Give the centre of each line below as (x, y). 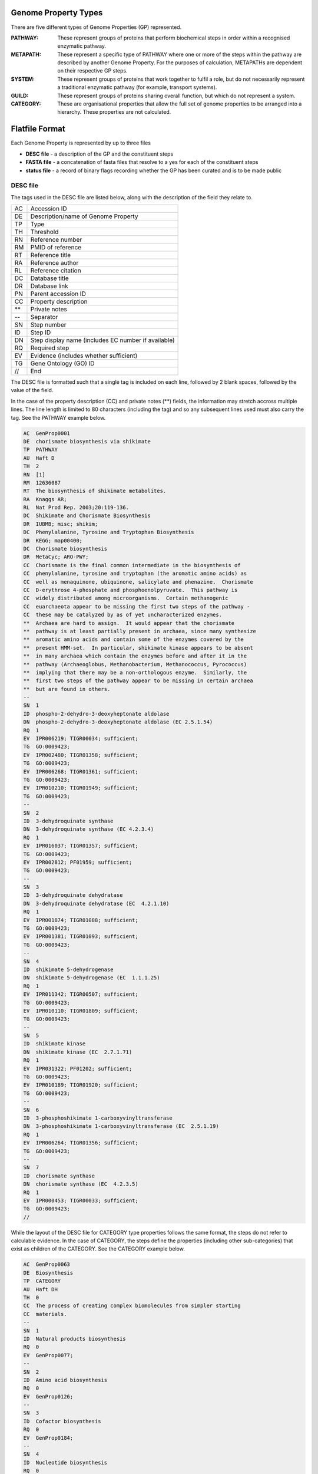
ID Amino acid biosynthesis (65, 1380)
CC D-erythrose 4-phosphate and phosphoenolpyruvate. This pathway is (130, 590)
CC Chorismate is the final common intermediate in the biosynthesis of (132, 565)
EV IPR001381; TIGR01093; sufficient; (81, 937)
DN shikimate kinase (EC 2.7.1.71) (78, 1052)
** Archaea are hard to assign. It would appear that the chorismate (129, 623)
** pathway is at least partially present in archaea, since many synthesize (140, 631)
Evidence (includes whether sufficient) (84, 356)
